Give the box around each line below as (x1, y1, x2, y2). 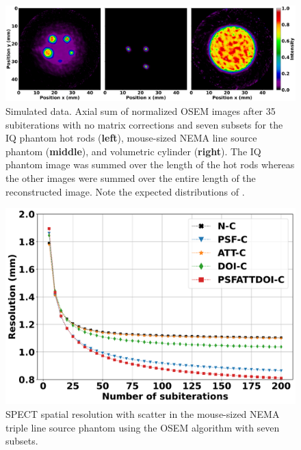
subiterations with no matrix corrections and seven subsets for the (5, 117, 283, 131)
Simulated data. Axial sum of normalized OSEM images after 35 (5, 103, 276, 118)
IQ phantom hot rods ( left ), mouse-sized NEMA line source (5, 131, 257, 145)
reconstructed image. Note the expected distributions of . (5, 184, 245, 198)
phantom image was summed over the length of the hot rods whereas (5, 157, 295, 172)
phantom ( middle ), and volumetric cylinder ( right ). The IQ (5, 144, 261, 158)
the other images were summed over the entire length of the (5, 170, 256, 185)
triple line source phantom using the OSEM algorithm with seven (5, 420, 280, 434)
